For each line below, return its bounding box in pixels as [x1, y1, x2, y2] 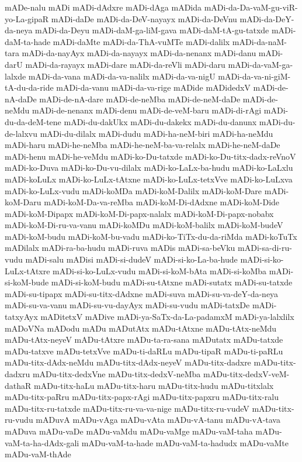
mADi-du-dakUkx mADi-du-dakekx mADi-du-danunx [64, 115, 257, 127]
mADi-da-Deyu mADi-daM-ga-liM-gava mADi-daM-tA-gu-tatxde [35, 24, 269, 36]
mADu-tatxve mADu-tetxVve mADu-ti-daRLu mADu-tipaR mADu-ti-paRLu [5, 344, 283, 357]
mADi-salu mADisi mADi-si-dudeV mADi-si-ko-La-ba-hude [25, 253, 238, 266]
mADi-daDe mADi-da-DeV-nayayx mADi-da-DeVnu [51, 12, 237, 25]
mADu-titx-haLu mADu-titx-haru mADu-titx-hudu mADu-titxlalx [33, 379, 274, 391]
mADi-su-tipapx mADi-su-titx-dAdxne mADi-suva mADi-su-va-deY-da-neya [5, 287, 279, 299]
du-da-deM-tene [5, 115, 61, 127]
